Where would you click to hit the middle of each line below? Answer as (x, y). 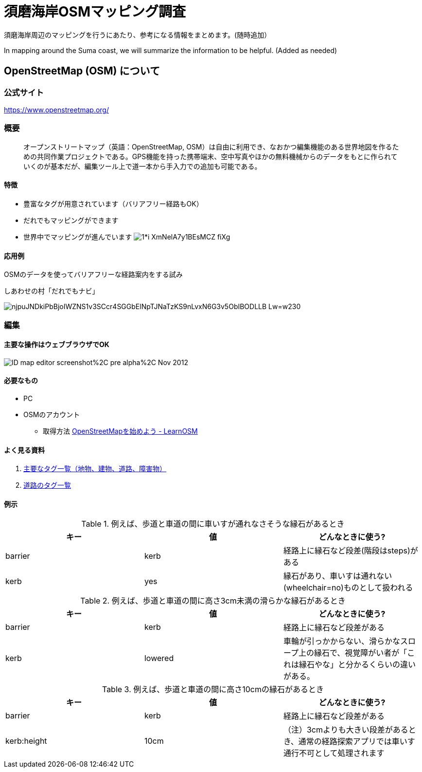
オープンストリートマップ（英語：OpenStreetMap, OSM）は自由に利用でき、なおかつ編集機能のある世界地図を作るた (211, 147)
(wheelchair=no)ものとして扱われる (348, 588)
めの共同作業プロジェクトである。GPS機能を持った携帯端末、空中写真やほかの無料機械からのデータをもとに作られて (211, 156)
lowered (159, 658)
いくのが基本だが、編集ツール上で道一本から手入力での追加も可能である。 (142, 166)
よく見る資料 (24, 450)
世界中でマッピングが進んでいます (78, 237)
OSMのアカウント (52, 414)
